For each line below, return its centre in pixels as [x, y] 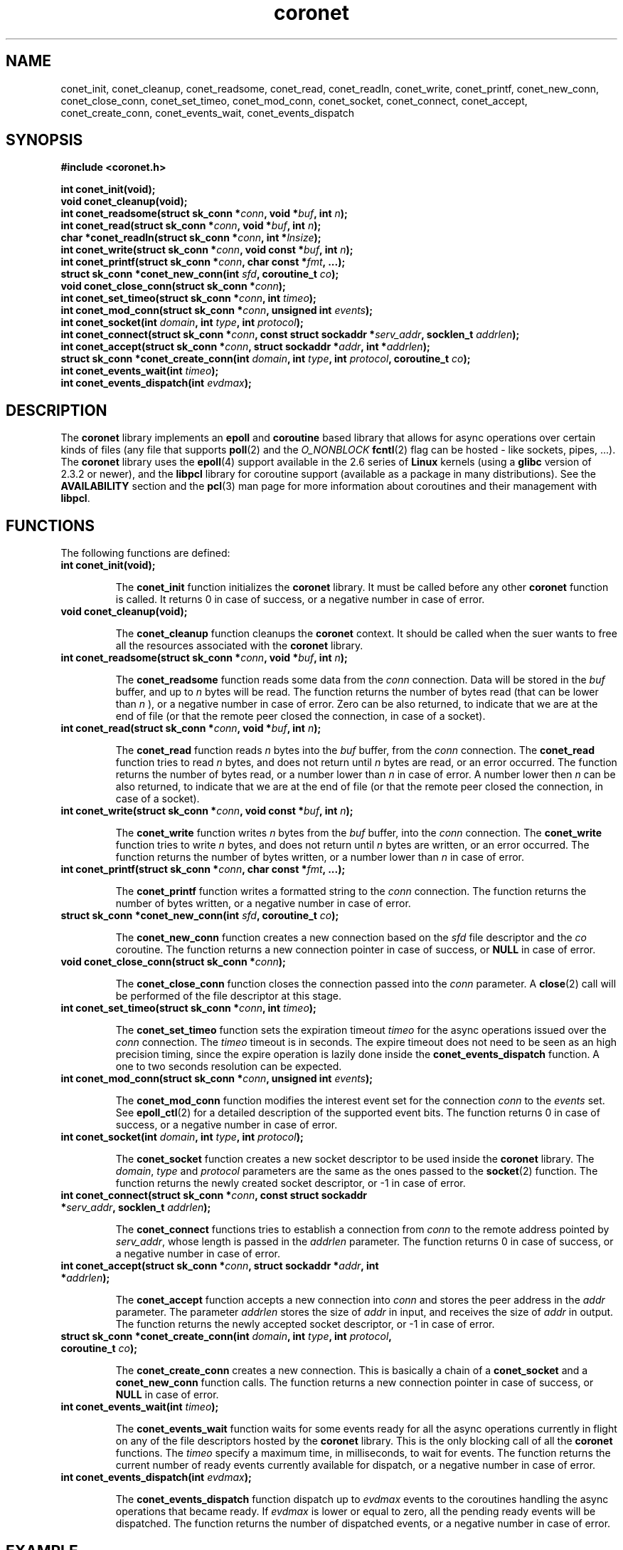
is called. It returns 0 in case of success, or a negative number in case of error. [300, 599]
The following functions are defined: [145, 553]
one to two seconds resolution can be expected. [229, 1067]
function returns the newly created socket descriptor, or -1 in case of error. [291, 1183]
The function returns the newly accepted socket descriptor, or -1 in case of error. [305, 1324]
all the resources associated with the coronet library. [239, 646]
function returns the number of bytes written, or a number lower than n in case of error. [320, 857]
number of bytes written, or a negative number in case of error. [263, 904]
